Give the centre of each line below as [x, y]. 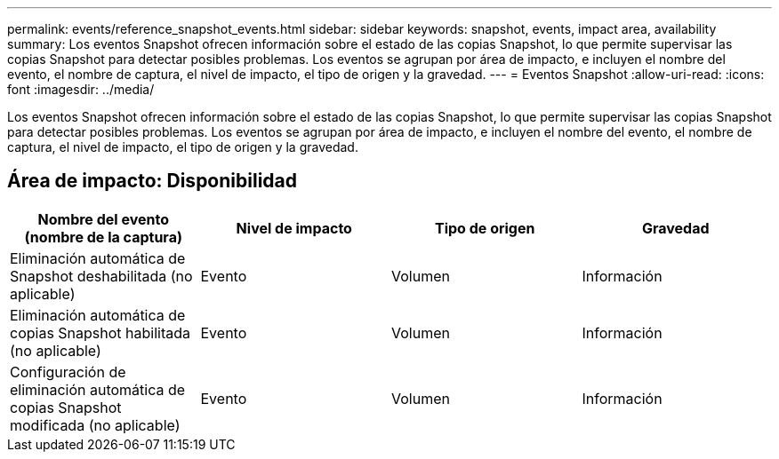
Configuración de [68, 372]
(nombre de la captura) [103, 237]
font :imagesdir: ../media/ [81, 89]
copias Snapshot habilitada [100, 332]
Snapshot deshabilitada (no [101, 276]
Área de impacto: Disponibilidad [152, 181]
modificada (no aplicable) [95, 425]
